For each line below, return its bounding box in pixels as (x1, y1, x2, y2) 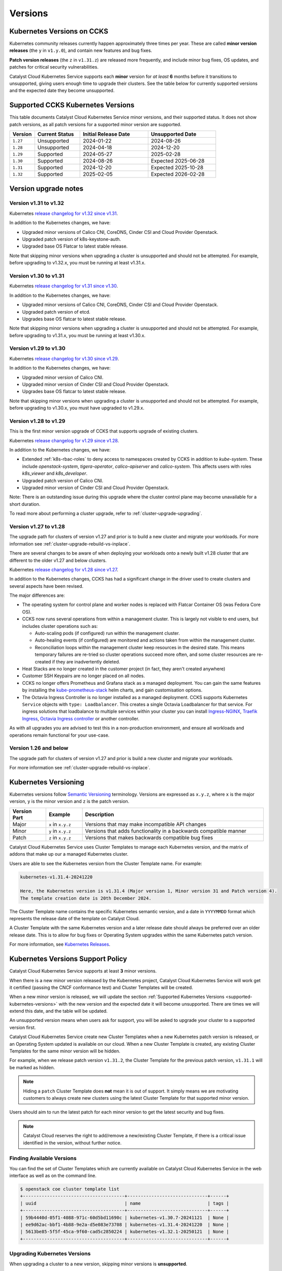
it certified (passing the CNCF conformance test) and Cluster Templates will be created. (9, 984, 193, 990)
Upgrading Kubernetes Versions (9, 1250, 91, 1257)
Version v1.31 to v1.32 (9, 200, 65, 207)
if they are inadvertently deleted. (52, 658, 120, 664)
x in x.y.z (48, 821, 71, 828)
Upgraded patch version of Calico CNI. (22, 477, 104, 483)
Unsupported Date (150, 131, 197, 138)
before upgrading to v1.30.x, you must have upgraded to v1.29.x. (9, 405, 145, 411)
